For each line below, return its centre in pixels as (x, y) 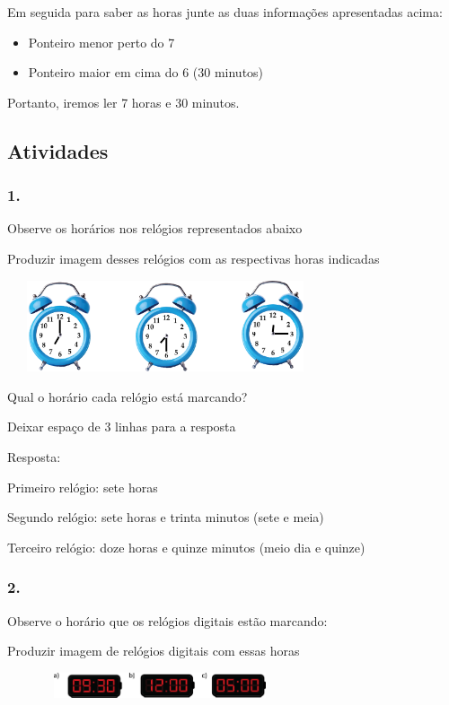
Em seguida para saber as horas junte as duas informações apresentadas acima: (225, 12)
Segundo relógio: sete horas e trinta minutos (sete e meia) (166, 517)
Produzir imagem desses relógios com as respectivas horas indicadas (194, 258)
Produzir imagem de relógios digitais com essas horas (154, 651)
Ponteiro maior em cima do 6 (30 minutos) (146, 72)
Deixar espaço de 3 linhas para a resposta (122, 426)
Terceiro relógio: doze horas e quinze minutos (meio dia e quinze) (186, 547)
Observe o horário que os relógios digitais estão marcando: (167, 620)
